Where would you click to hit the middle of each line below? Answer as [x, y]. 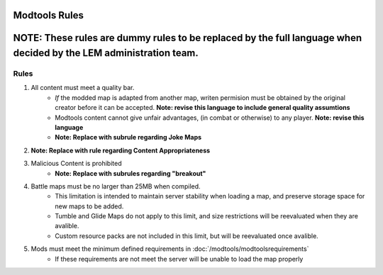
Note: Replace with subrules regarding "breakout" [131, 173]
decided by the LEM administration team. [106, 53]
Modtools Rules [49, 15]
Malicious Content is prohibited [76, 164]
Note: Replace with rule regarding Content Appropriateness [121, 150]
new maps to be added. [89, 206]
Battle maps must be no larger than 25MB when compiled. [116, 186]
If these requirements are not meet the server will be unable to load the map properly [179, 259]
